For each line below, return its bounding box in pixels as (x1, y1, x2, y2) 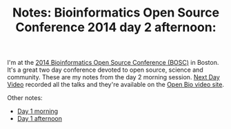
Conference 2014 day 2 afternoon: (15, 19, 217, 35)
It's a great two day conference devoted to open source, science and (7, 66, 203, 74)
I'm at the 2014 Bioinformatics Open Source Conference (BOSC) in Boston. (7, 59, 219, 67)
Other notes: (7, 94, 43, 102)
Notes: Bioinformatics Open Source (12, 5, 219, 21)
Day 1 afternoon (17, 115, 62, 123)
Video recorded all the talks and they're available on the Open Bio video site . (7, 81, 224, 89)
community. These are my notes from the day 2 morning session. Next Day (7, 73, 221, 81)
